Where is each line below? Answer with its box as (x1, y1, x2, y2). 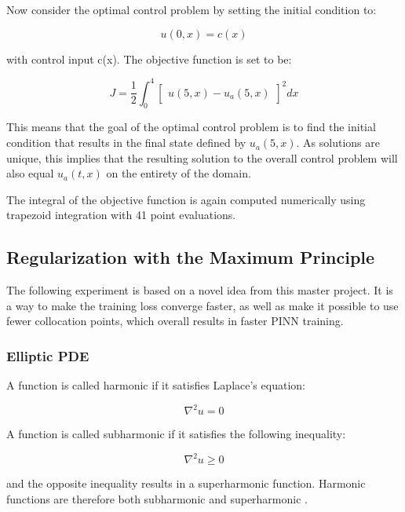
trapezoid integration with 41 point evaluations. (6, 207, 236, 223)
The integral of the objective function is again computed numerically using (6, 191, 366, 207)
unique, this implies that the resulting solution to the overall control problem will (6, 149, 398, 166)
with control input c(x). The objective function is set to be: (6, 50, 292, 67)
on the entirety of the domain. (106, 165, 251, 181)
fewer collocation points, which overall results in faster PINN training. (6, 313, 344, 329)
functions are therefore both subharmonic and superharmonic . (6, 491, 308, 507)
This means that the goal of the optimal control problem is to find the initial (6, 119, 376, 135)
